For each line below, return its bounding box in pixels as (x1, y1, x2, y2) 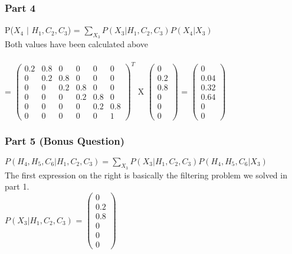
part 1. (5, 180, 29, 193)
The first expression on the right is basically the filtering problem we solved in (5, 168, 287, 181)
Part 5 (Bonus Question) (5, 133, 125, 148)
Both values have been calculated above (5, 38, 148, 50)
